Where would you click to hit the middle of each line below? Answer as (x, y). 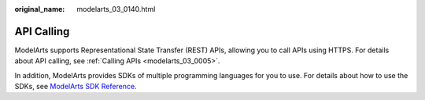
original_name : (40, 9)
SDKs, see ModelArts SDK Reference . (76, 87)
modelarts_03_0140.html (116, 9)
